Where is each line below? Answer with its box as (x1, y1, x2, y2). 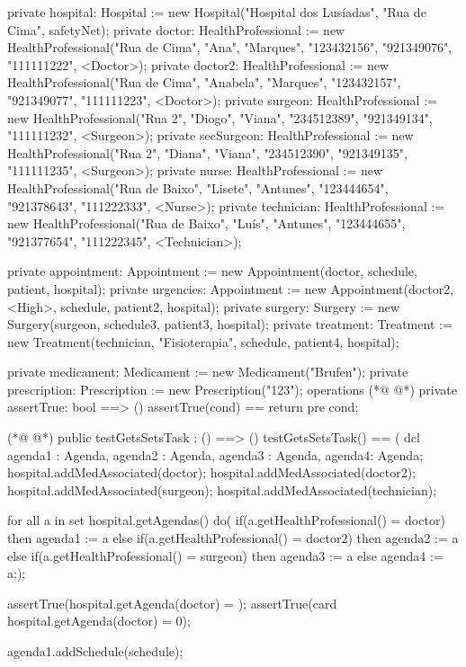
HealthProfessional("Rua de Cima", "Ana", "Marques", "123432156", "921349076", (7, 38, 453, 57)
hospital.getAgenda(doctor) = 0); (7, 611, 191, 630)
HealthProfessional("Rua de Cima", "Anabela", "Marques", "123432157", (7, 73, 401, 92)
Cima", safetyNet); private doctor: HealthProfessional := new (7, 20, 345, 39)
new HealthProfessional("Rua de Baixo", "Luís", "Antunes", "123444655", (7, 214, 406, 233)
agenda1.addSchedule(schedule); (7, 642, 184, 660)
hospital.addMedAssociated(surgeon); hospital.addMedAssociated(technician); (7, 480, 437, 499)
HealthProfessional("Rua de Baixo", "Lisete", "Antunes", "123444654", (7, 178, 389, 197)
